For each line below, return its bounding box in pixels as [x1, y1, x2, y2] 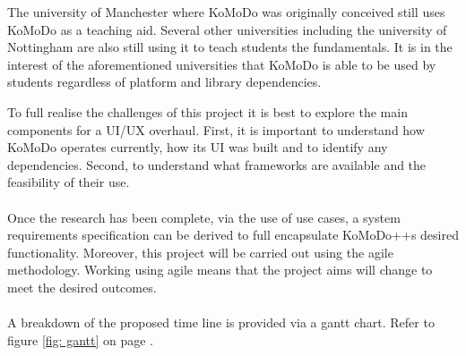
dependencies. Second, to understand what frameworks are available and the [7, 155, 427, 174]
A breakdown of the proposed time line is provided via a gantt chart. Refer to [7, 313, 435, 332]
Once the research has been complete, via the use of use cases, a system [7, 208, 401, 226]
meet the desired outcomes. [7, 277, 157, 296]
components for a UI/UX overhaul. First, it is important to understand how [7, 120, 425, 139]
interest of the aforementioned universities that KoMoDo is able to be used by [7, 55, 436, 73]
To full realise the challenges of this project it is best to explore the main [7, 102, 408, 121]
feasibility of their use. [7, 173, 130, 191]
